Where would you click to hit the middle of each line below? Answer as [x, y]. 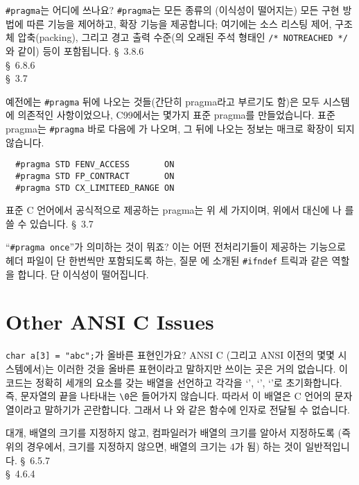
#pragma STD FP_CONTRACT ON [95, 176]
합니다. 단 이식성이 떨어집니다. [83, 274]
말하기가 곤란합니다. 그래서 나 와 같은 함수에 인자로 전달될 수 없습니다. [197, 409]
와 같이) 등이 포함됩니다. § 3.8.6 [75, 50]
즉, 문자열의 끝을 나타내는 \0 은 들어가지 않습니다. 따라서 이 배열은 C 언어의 [168, 396]
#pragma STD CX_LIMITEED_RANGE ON [95, 188]
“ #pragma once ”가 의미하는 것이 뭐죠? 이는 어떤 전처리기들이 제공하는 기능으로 [176, 247]
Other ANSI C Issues [110, 322]
